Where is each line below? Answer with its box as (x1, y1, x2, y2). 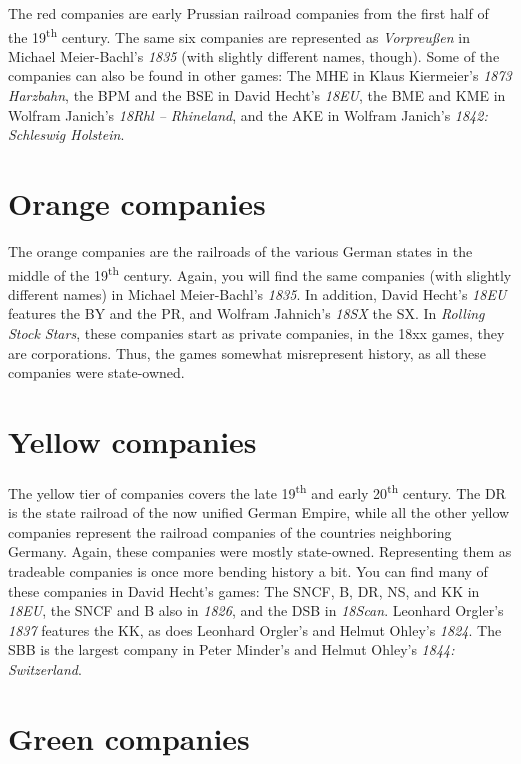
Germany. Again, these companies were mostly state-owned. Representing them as (8, 541, 512, 562)
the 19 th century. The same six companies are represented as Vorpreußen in (8, 23, 470, 47)
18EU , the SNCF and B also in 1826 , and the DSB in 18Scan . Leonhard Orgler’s (8, 600, 504, 621)
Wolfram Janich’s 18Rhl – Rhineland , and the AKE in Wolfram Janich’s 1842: (8, 104, 488, 125)
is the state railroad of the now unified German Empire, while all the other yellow (8, 502, 510, 523)
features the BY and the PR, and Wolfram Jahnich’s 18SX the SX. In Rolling (8, 303, 485, 324)
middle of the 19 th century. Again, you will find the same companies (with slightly (8, 261, 512, 285)
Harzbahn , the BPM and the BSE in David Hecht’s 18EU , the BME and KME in (8, 85, 506, 106)
